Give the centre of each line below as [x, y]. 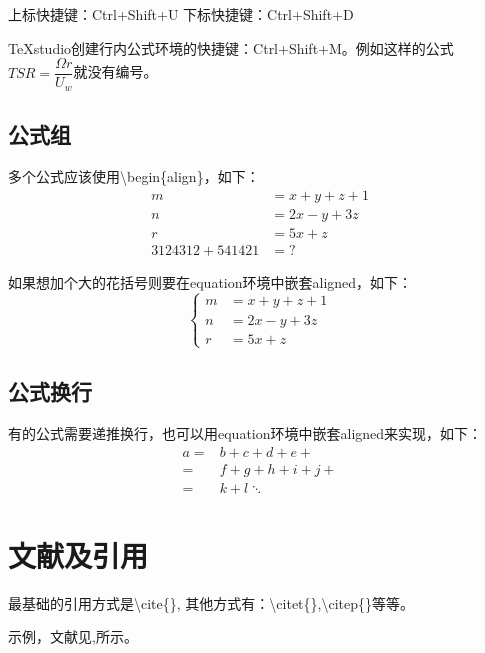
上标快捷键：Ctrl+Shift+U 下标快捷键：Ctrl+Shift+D [181, 14]
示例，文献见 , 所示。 [73, 636]
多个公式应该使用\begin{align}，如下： [134, 175]
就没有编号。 [115, 71]
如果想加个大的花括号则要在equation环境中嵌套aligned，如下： [210, 281]
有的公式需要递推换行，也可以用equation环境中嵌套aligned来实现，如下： [245, 433]
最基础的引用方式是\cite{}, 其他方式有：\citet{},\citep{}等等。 [211, 602]
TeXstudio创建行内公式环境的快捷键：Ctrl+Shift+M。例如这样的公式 [231, 47]
